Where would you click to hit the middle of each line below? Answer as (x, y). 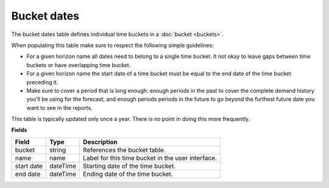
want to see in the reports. (59, 107)
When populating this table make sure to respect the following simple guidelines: (112, 45)
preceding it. (42, 82)
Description (101, 142)
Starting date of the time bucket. (129, 166)
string (58, 150)
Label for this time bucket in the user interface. (150, 157)
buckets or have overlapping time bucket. (79, 65)
